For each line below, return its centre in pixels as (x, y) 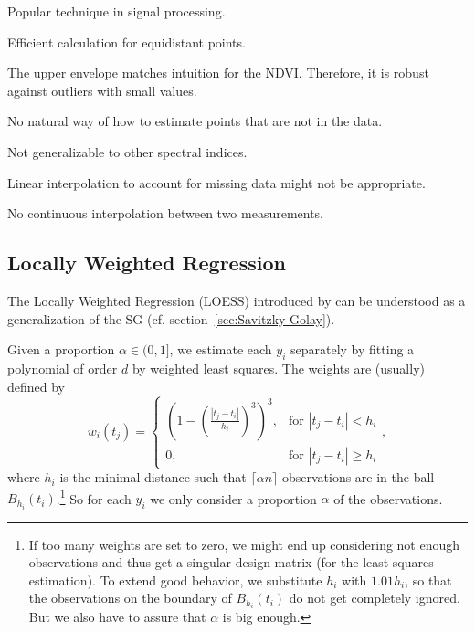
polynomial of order (63, 368)
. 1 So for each (94, 497)
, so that (428, 579)
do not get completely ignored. (375, 598)
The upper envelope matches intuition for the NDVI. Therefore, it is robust (218, 73)
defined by (37, 386)
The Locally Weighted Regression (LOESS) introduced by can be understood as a (237, 300)
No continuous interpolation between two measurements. (166, 213)
